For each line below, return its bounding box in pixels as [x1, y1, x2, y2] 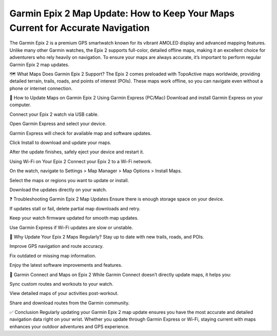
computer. [9, 102, 31, 108]
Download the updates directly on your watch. [9, 186, 107, 192]
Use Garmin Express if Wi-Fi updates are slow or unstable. [9, 224, 133, 230]
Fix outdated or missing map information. [9, 252, 96, 259]
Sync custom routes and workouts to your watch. [9, 281, 114, 287]
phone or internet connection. [9, 85, 73, 91]
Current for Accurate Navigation [9, 22, 150, 33]
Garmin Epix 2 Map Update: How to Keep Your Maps [9, 8, 235, 19]
